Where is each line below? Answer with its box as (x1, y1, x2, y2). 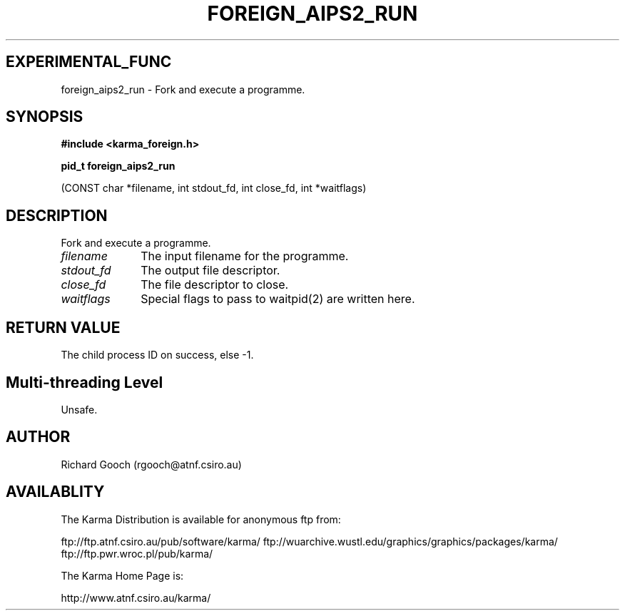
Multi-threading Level (6, 373, 163, 391)
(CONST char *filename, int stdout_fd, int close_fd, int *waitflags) (61, 182, 367, 195)
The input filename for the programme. (141, 249, 349, 264)
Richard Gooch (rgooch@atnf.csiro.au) (61, 458, 242, 471)
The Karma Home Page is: (61, 569, 184, 582)
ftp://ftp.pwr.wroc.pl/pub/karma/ (61, 547, 213, 560)
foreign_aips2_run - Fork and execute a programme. (61, 83, 305, 96)
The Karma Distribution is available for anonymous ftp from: (61, 513, 341, 525)
